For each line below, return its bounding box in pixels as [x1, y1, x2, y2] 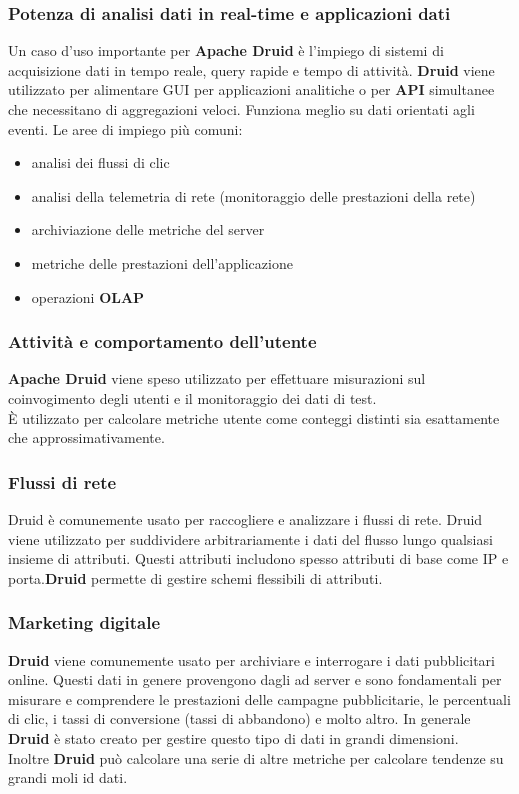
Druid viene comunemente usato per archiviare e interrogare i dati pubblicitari [8, 649, 495, 670]
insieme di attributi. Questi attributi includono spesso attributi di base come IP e [8, 548, 509, 569]
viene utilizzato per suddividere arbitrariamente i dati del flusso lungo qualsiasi [8, 528, 493, 549]
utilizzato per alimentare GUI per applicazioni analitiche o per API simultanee [8, 79, 495, 100]
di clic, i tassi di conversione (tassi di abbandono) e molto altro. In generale [8, 708, 471, 729]
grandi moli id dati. [8, 767, 128, 788]
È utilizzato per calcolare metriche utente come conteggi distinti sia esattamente [8, 407, 500, 428]
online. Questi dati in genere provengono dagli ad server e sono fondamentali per [8, 669, 502, 690]
